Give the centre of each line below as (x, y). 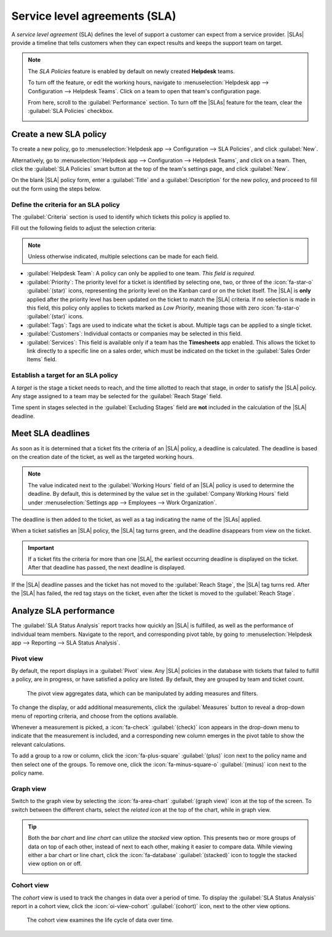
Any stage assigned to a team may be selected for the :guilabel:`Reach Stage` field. (117, 396)
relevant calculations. (38, 744)
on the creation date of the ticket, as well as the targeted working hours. (103, 457)
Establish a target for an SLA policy (65, 375)
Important (41, 547)
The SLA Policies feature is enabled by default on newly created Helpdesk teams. (131, 71)
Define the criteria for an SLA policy (65, 205)
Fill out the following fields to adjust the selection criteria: (84, 228)
